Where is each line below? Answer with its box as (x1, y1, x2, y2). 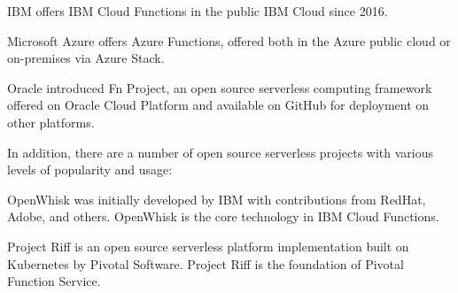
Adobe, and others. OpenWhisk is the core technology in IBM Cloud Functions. (7, 207, 439, 226)
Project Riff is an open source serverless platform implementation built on (7, 236, 409, 255)
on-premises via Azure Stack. (7, 49, 165, 67)
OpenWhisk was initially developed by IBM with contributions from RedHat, (7, 189, 426, 208)
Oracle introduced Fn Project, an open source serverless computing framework (7, 78, 432, 96)
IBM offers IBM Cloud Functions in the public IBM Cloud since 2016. (7, 2, 388, 19)
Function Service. (7, 272, 101, 290)
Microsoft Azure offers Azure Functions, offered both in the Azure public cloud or (7, 31, 451, 50)
